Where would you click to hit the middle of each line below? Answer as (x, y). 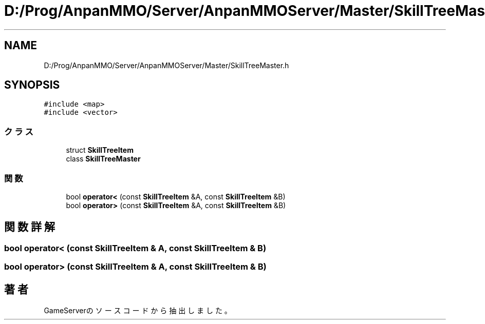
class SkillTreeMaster (103, 159)
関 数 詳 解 (30, 227)
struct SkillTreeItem (100, 150)
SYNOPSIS (32, 85)
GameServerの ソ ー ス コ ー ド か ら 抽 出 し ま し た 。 (138, 310)
